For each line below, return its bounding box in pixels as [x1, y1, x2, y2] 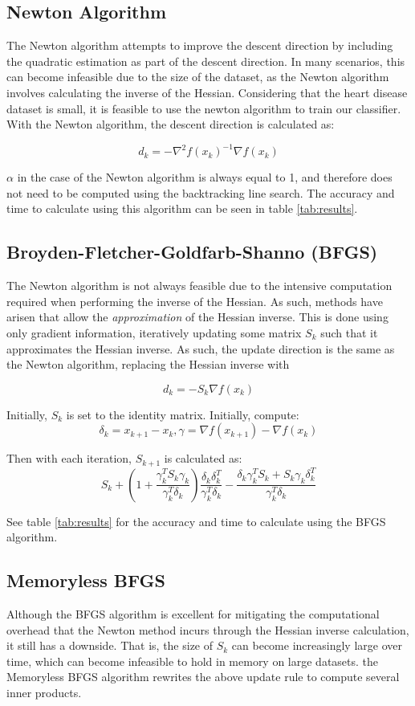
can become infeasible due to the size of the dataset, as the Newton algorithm [6, 68, 389, 85]
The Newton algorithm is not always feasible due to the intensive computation [6, 277, 393, 294]
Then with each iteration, [6, 450, 132, 467]
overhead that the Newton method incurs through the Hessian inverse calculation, [6, 621, 409, 638]
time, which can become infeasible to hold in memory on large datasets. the [6, 652, 379, 669]
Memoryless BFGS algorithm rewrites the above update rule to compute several [6, 668, 400, 685]
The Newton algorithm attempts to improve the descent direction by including [6, 37, 393, 54]
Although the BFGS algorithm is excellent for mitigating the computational [6, 605, 380, 622]
